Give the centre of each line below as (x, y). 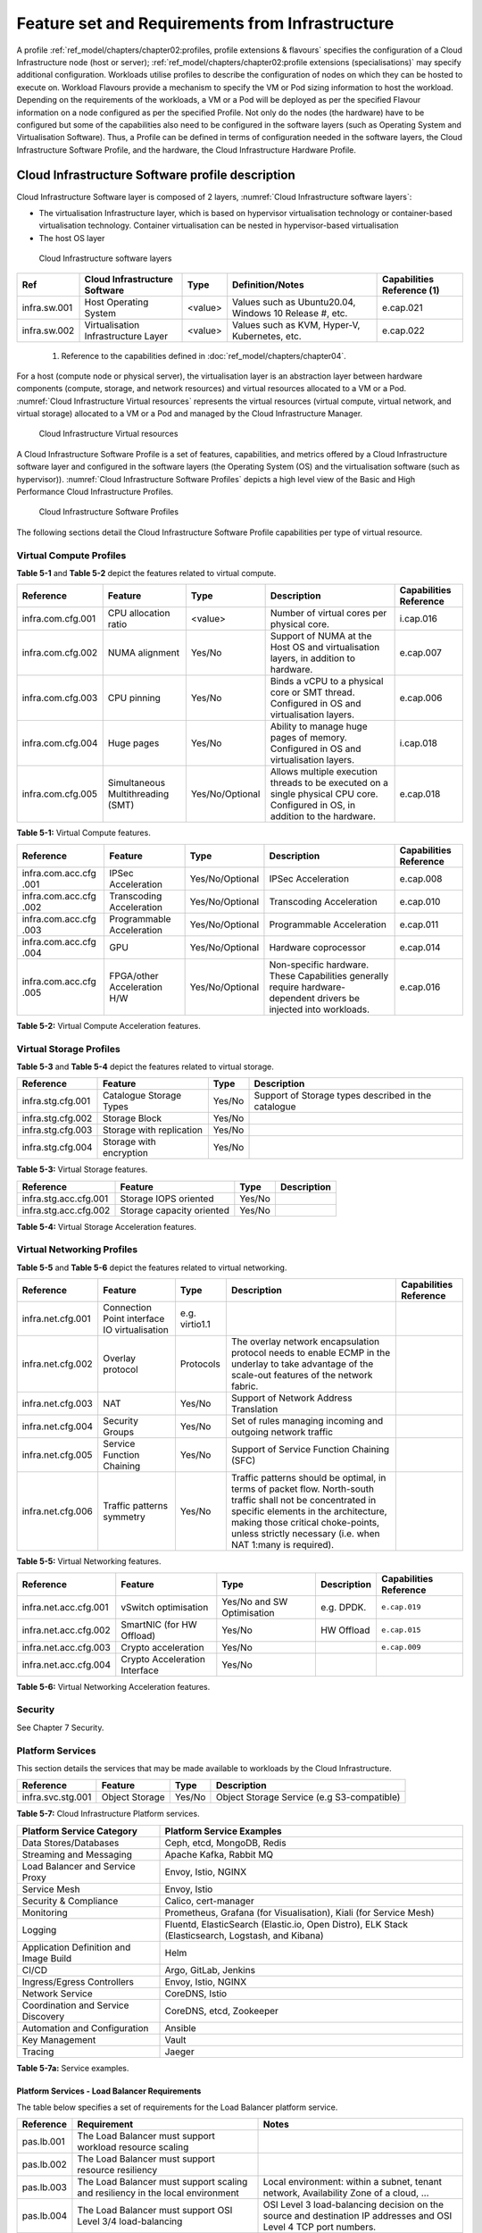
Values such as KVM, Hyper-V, (296, 324)
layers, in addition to (313, 658)
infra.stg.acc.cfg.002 (66, 1210)
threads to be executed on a (329, 783)
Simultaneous (136, 783)
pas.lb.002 (44, 2164)
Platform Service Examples (223, 1831)
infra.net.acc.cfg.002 (66, 1630)
